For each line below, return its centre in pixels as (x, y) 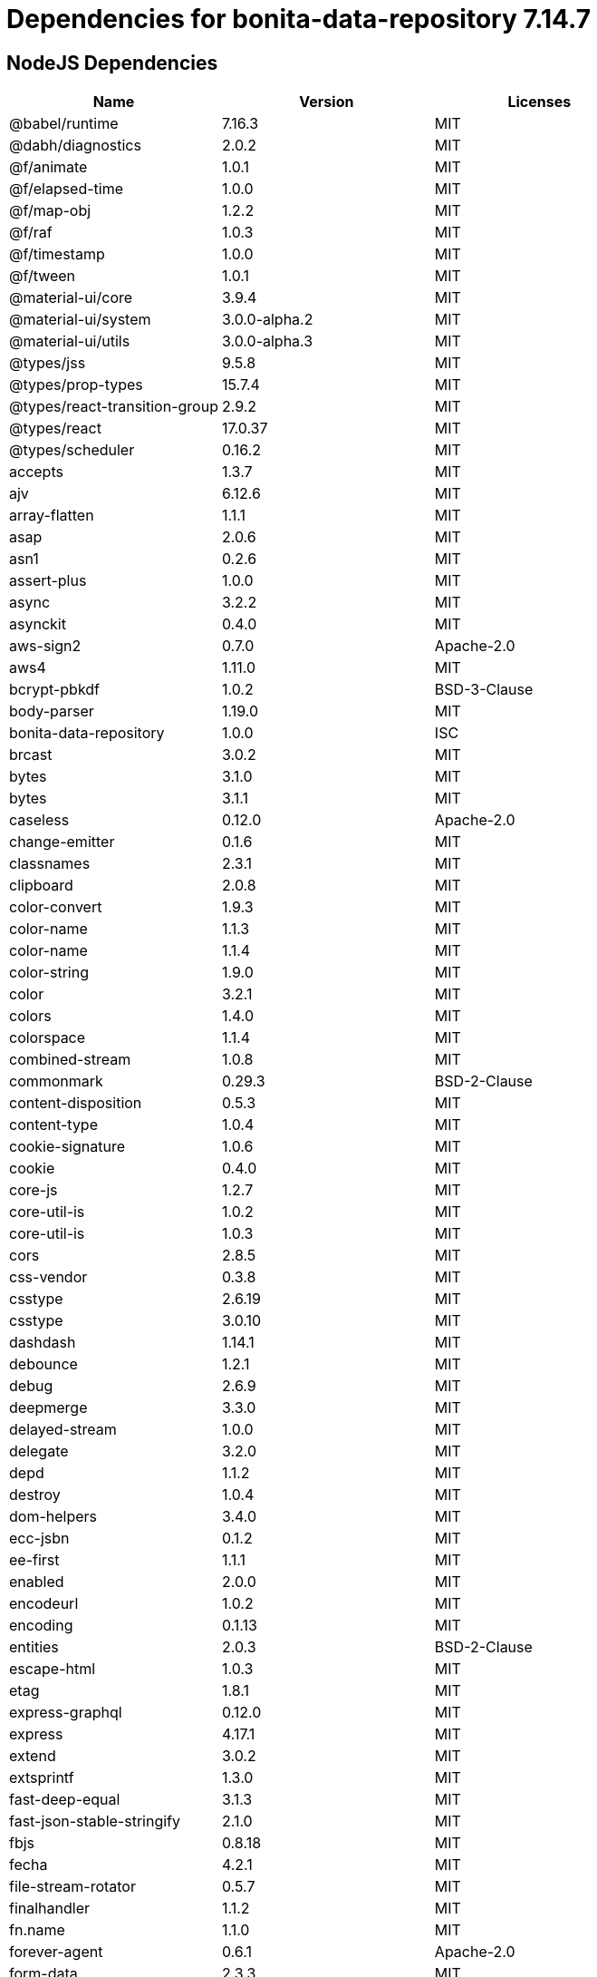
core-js (34, 1190)
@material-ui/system (80, 320)
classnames (50, 864)
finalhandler (50, 1909)
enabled (37, 1582)
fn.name (37, 1930)
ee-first (34, 1560)
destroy (35, 1495)
